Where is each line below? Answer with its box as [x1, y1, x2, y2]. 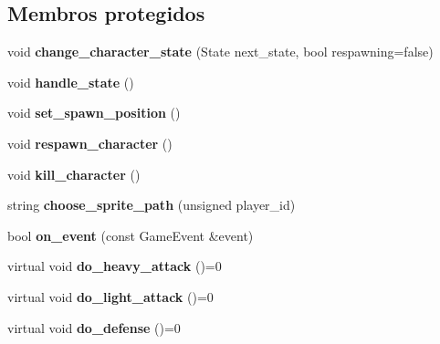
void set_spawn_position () [7, 103, 181, 122]
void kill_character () [7, 164, 141, 183]
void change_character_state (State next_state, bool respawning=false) [7, 42, 434, 61]
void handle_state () [7, 72, 134, 91]
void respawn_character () [7, 133, 173, 152]
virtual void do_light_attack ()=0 [7, 287, 214, 306]
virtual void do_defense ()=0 [7, 318, 181, 337]
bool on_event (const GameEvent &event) [7, 225, 254, 245]
